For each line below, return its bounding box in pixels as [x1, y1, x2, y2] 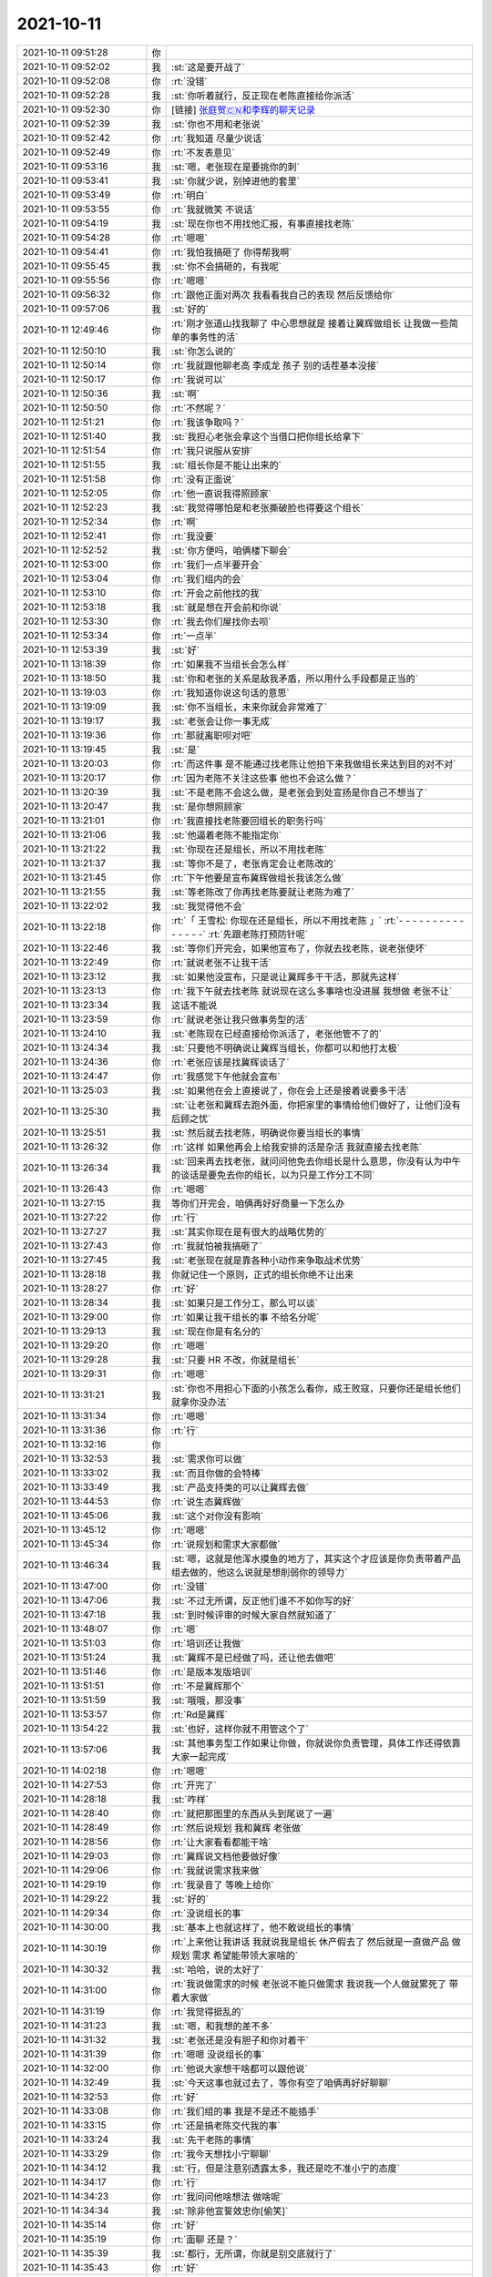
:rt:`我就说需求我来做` [171, 1863, 263, 1876]
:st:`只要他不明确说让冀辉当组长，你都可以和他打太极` [171, 1041, 401, 1054]
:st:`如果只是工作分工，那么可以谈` [171, 1296, 319, 1309]
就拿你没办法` [171, 1395, 230, 1408]
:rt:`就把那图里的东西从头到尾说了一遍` [171, 1807, 336, 1820]
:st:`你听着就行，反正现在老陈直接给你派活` [171, 89, 355, 102]
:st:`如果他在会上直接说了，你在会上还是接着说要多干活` [171, 1084, 410, 1097]
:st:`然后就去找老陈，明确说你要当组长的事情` [171, 1126, 364, 1138]
